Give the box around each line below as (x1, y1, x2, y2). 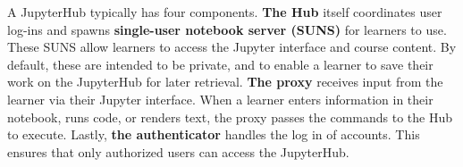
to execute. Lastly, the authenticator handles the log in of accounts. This (7, 125, 420, 144)
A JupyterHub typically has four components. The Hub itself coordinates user (7, 3, 442, 21)
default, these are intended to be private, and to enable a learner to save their (7, 54, 434, 73)
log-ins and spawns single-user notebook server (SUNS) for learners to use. (7, 20, 447, 38)
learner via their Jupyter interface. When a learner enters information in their (7, 89, 434, 108)
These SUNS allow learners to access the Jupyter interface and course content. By (7, 38, 457, 56)
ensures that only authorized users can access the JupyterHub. (7, 142, 349, 161)
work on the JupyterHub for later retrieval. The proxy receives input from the (7, 72, 443, 91)
